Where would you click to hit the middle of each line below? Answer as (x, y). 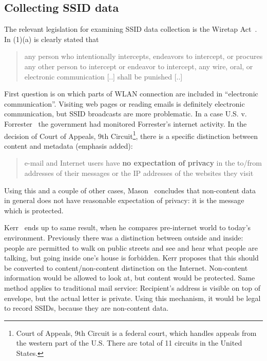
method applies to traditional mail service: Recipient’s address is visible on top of (132, 287)
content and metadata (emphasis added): (69, 145)
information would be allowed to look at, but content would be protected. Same (130, 278)
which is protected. (34, 210)
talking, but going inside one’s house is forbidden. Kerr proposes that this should (131, 258)
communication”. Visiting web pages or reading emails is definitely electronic (125, 103)
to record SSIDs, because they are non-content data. (87, 308)
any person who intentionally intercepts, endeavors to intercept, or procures (144, 56)
